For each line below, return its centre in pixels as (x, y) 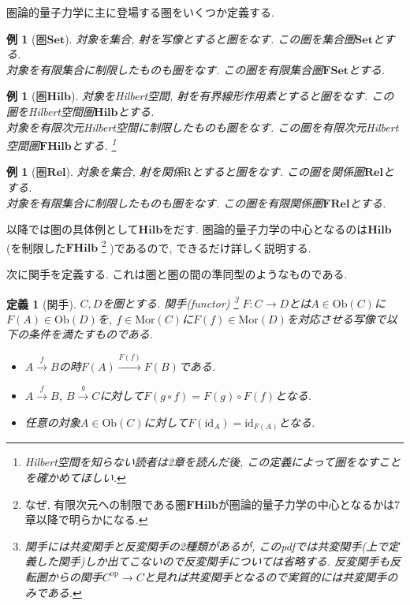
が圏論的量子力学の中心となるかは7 (309, 504)
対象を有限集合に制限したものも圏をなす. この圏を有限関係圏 (165, 202)
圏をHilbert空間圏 (50, 111)
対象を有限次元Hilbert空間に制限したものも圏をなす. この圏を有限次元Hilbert (203, 127)
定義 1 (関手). (41, 303)
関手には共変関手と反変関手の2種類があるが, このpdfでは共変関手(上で (206, 545)
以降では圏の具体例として (73, 229)
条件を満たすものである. (91, 334)
